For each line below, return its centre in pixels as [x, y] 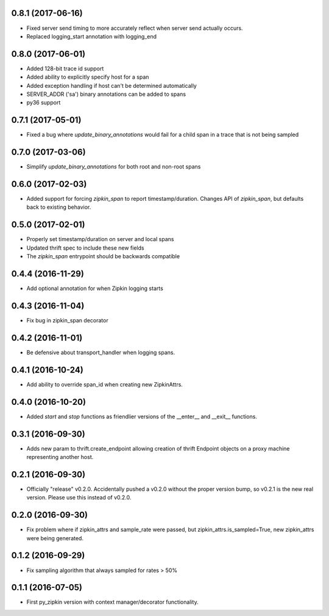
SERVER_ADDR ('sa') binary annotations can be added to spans [106, 94]
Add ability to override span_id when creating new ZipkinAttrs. [104, 384]
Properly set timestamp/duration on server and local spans [100, 239]
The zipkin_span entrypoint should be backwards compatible [103, 256]
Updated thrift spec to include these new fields [85, 248]
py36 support [44, 103]
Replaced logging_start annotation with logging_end [92, 36]
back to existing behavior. [59, 207]
